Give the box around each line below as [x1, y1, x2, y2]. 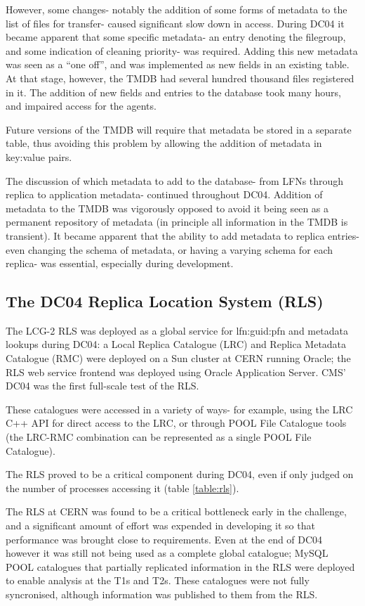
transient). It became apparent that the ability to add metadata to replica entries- [6, 228, 359, 243]
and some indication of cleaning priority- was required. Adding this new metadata [6, 43, 358, 58]
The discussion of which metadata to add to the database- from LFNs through [6, 173, 344, 188]
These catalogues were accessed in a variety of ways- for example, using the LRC [6, 401, 353, 416]
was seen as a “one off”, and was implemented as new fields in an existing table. [6, 57, 350, 72]
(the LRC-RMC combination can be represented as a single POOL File [6, 430, 312, 444]
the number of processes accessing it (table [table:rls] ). [6, 480, 239, 495]
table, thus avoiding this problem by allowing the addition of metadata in [6, 136, 322, 150]
